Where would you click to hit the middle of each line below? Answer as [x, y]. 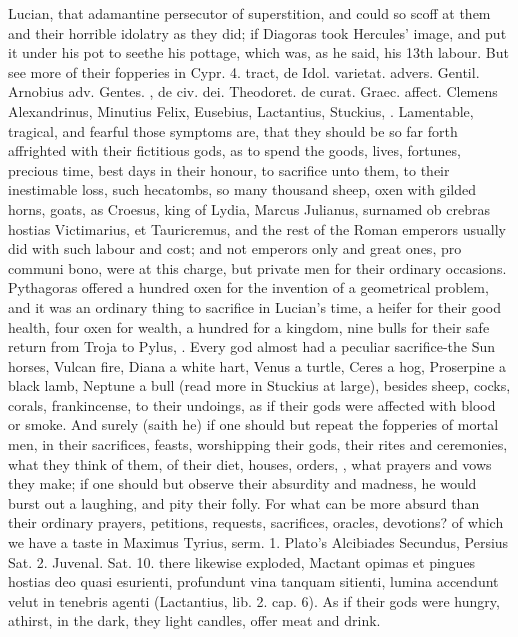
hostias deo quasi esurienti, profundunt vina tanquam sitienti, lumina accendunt [253, 581]
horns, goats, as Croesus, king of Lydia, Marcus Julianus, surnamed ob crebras [249, 208]
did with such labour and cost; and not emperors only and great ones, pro [235, 248]
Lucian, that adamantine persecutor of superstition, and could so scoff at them [249, 13]
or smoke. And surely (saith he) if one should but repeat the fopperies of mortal [253, 424]
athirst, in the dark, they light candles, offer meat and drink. [194, 620]
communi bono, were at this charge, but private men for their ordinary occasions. [257, 267]
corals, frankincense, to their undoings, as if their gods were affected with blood [252, 404]
